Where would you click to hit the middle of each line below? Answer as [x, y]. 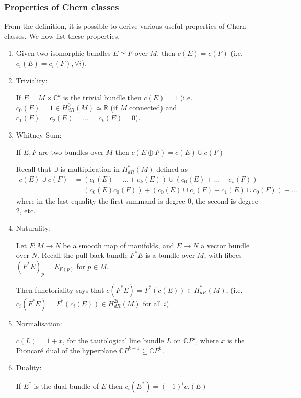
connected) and [153, 107]
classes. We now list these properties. [62, 36]
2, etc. [26, 211]
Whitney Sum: [39, 134]
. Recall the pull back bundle [83, 255]
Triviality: [32, 80]
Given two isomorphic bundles [63, 53]
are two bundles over [71, 152]
